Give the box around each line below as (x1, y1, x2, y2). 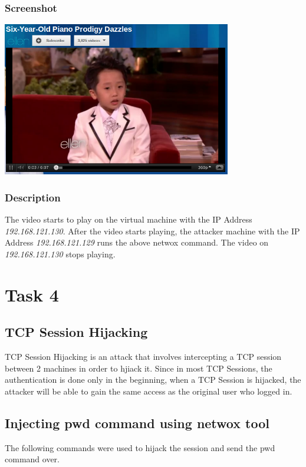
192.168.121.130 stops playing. (5, 248, 116, 260)
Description (5, 190, 61, 204)
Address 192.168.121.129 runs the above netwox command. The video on (5, 236, 269, 249)
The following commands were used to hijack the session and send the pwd (5, 441, 275, 453)
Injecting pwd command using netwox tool (5, 414, 269, 432)
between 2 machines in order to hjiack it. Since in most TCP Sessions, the (5, 362, 272, 374)
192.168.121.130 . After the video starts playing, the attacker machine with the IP (5, 224, 300, 237)
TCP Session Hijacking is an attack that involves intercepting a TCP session (5, 350, 282, 363)
